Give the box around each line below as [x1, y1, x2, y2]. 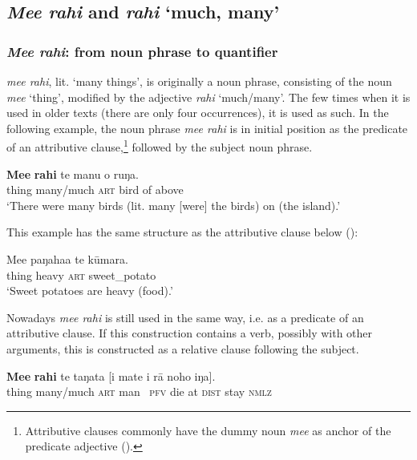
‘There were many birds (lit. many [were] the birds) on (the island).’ [6, 196, 341, 213]
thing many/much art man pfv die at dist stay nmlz [6, 383, 272, 400]
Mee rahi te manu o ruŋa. [6, 165, 139, 182]
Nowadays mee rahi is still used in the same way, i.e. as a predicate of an [6, 309, 364, 325]
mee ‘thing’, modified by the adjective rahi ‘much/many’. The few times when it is [6, 88, 411, 105]
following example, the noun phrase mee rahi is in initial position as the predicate [6, 119, 408, 136]
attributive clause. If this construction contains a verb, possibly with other [6, 325, 373, 341]
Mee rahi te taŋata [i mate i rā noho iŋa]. [6, 367, 216, 384]
